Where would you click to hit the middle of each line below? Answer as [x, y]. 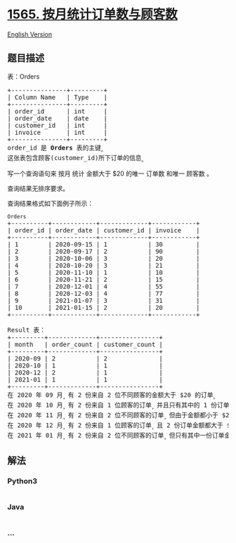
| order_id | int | [57, 111]
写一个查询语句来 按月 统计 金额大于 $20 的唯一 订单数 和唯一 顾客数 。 [110, 174]
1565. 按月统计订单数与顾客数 [92, 14]
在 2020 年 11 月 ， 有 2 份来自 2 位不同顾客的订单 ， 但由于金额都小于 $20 [120, 416]
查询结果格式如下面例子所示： [50, 204]
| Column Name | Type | [57, 97]
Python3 [22, 480]
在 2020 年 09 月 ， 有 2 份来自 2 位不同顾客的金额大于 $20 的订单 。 [113, 396]
